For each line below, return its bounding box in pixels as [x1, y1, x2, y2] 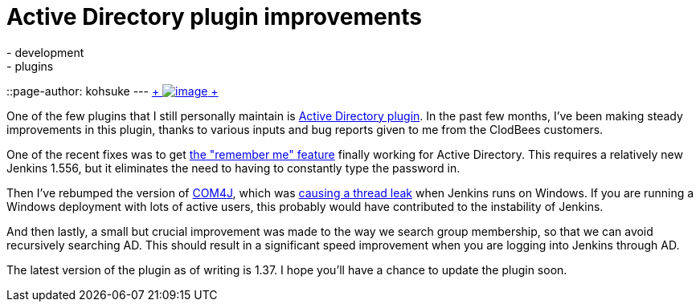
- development [6, 45, 84, 59]
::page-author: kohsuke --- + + [6, 83, 219, 98]
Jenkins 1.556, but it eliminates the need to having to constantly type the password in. [6, 160, 461, 175]
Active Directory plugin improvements [6, 3, 422, 30]
